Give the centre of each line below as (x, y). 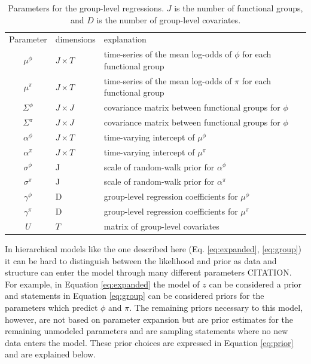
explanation (125, 39)
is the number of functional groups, (239, 8)
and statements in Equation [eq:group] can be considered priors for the (135, 296)
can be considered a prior (255, 284)
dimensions (75, 39)
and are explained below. (51, 354)
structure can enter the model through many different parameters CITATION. (148, 272)
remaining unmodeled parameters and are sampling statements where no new (147, 331)
